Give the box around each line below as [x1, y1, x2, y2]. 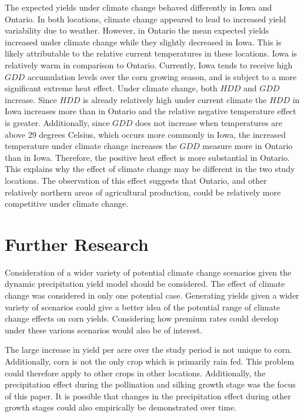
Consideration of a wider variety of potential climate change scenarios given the [5, 266, 292, 278]
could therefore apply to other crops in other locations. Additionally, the [5, 366, 266, 379]
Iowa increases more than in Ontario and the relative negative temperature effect [5, 105, 296, 117]
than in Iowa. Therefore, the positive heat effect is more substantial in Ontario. [5, 151, 290, 163]
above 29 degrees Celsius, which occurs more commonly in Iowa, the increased [5, 128, 286, 140]
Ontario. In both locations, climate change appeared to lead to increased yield [5, 12, 286, 25]
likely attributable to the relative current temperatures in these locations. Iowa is [5, 47, 298, 59]
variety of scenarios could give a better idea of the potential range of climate [5, 300, 280, 313]
